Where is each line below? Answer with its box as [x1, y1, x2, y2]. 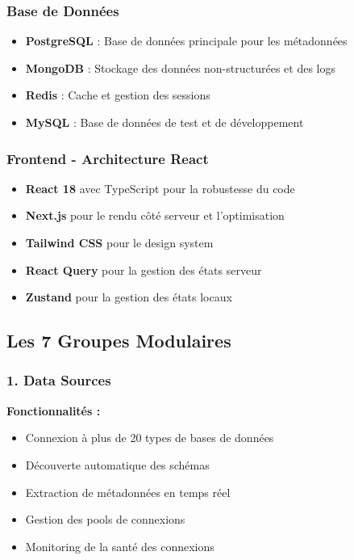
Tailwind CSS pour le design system [25, 234, 214, 251]
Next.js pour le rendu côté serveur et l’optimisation [25, 207, 285, 224]
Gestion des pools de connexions [25, 511, 185, 528]
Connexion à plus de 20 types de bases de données [25, 429, 274, 446]
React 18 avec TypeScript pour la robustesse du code [25, 179, 295, 196]
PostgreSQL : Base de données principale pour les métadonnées [25, 32, 348, 49]
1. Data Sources [6, 370, 111, 390]
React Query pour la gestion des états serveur [25, 261, 262, 278]
